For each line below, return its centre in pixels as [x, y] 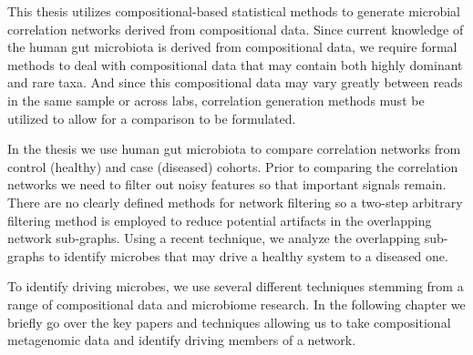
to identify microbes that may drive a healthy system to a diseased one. [248, 255]
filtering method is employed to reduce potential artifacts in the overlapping [220, 220]
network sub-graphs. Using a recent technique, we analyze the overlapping [214, 238]
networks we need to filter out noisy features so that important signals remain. [227, 184]
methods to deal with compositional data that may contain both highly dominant [235, 64]
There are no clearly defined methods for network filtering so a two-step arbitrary [235, 202]
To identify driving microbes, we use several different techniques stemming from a [236, 286]
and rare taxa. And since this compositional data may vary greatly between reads [235, 82]
